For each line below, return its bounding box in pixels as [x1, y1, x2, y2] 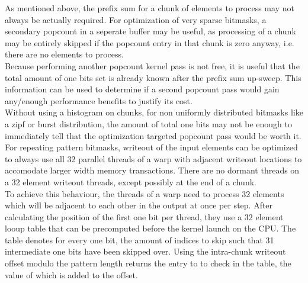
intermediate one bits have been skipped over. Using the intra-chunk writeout [5, 245, 286, 258]
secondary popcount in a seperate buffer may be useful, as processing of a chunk [5, 25, 296, 37]
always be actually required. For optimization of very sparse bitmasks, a [5, 13, 267, 25]
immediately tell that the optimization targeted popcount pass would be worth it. [5, 129, 301, 141]
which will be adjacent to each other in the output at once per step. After [5, 199, 273, 211]
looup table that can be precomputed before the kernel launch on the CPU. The [5, 222, 296, 234]
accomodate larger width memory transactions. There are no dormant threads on [5, 164, 300, 176]
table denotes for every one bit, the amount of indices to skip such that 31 [5, 233, 274, 246]
